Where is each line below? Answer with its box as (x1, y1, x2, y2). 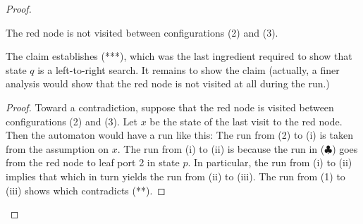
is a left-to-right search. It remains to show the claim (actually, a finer (37, 62, 340, 77)
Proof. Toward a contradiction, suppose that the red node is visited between (6, 99, 334, 114)
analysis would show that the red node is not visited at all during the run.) (6, 76, 330, 91)
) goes (332, 141, 358, 156)
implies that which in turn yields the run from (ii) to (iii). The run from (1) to (6, 168, 345, 183)
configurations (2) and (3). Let (6, 113, 137, 128)
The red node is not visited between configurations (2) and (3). (6, 25, 278, 39)
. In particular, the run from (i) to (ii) (187, 155, 352, 170)
